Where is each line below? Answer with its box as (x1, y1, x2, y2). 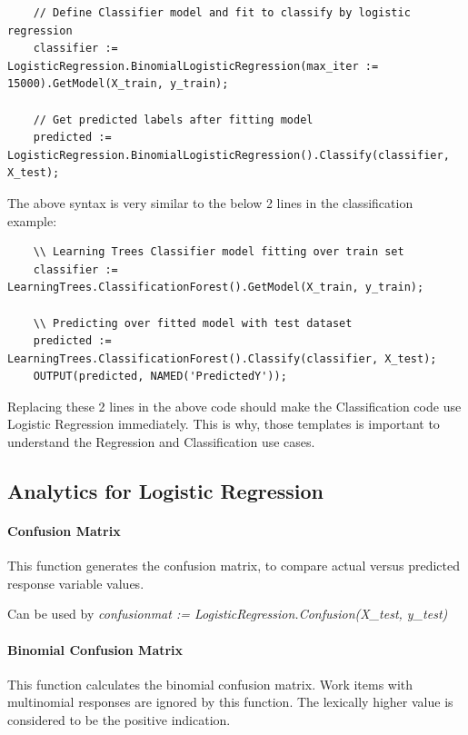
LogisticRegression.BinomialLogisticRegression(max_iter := (7, 59, 379, 73)
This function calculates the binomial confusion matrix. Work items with (7, 674, 413, 693)
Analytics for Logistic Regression (7, 477, 324, 505)
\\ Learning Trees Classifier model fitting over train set (33, 245, 404, 259)
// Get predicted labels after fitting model (33, 113, 314, 126)
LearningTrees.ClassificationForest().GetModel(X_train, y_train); (7, 281, 424, 294)
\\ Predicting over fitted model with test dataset (33, 316, 353, 330)
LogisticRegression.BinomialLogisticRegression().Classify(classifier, (7, 148, 450, 162)
